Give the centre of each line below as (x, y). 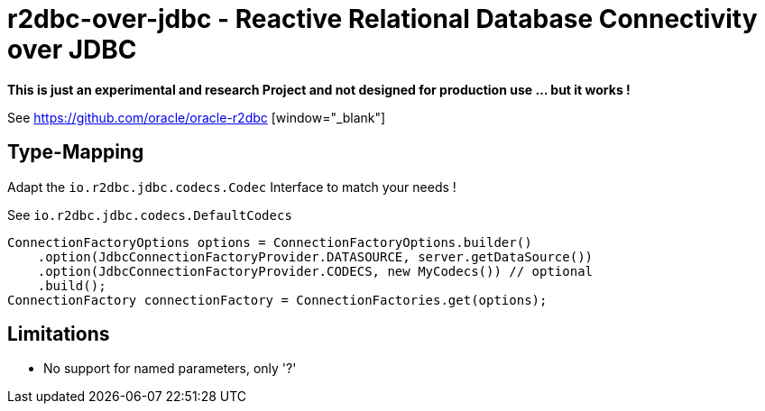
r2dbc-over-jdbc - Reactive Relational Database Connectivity (382, 19)
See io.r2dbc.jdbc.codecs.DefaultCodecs (150, 215)
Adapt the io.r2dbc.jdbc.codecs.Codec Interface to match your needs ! (232, 187)
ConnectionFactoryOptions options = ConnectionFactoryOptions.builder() (270, 242)
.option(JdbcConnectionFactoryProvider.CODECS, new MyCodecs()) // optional (315, 271)
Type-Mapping (76, 152)
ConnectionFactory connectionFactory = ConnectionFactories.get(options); (277, 300)
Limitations (59, 334)
